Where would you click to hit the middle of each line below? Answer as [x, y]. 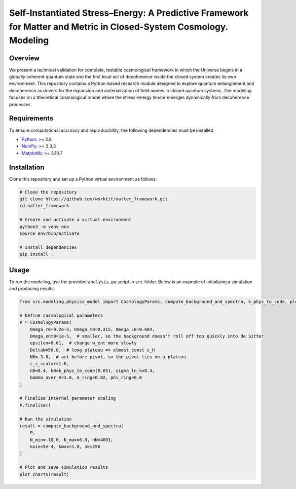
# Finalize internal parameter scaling [68, 398]
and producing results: [32, 288]
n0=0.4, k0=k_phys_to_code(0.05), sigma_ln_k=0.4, [92, 371]
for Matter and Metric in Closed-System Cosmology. [118, 27]
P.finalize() [35, 405]
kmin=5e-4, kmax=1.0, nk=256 [65, 447]
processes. [20, 104]
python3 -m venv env [44, 226]
